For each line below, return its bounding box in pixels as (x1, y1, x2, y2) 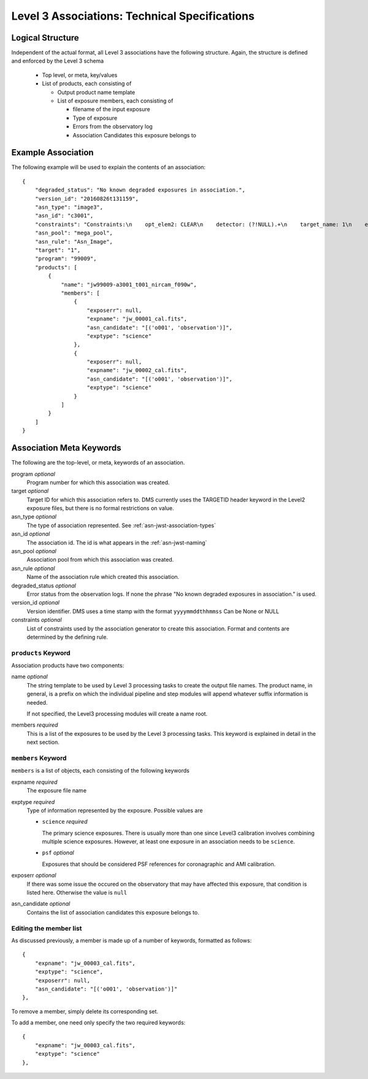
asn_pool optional (11, 547, 56, 555)
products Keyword (11, 648, 71, 657)
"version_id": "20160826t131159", (34, 195, 139, 202)
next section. (26, 738, 59, 746)
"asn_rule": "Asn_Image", (34, 238, 113, 245)
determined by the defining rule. (26, 633, 109, 641)
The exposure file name (26, 787, 87, 794)
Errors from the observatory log (72, 123, 153, 130)
